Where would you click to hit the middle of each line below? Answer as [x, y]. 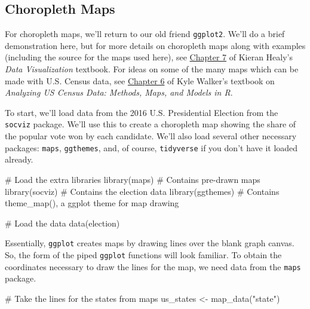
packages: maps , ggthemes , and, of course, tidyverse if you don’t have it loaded [151, 147]
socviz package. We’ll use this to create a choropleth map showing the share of [151, 124]
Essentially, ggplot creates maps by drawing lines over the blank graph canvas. [150, 243]
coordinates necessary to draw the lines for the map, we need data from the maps [153, 266]
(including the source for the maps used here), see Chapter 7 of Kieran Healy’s [149, 57]
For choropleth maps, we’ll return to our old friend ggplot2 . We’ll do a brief [145, 34]
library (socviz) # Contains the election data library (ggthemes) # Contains [142, 191]
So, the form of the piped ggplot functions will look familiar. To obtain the [143, 254]
